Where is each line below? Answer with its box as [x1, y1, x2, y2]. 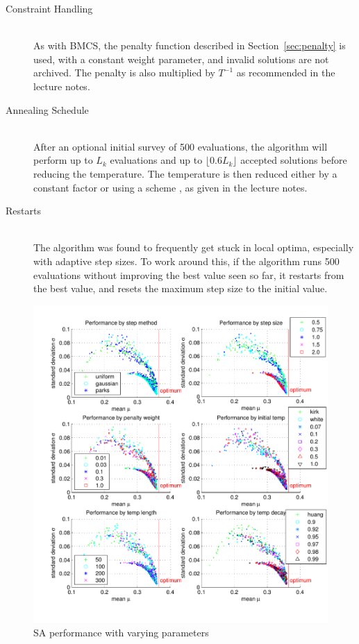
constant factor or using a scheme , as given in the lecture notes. [33, 180, 308, 194]
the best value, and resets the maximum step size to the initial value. [33, 281, 328, 296]
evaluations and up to [110, 153, 203, 167]
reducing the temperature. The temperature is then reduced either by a [33, 166, 337, 180]
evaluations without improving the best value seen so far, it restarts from [33, 267, 344, 282]
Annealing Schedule [6, 102, 89, 117]
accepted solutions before [240, 153, 347, 167]
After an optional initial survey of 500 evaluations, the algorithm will [33, 139, 328, 153]
